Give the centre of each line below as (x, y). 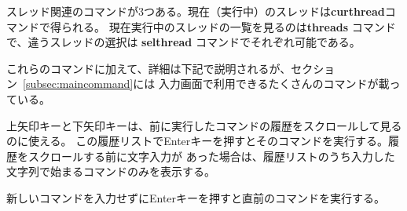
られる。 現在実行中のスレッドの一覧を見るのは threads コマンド (228, 26)
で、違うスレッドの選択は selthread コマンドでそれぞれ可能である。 (183, 42)
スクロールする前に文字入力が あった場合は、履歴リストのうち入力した (211, 156)
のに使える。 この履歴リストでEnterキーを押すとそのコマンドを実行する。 (197, 141)
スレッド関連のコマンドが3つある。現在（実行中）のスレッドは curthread (196, 11)
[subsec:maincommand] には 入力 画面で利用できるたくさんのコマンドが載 (206, 84)
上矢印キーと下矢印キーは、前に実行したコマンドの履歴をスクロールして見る (204, 125)
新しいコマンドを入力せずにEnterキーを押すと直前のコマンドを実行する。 (196, 197)
